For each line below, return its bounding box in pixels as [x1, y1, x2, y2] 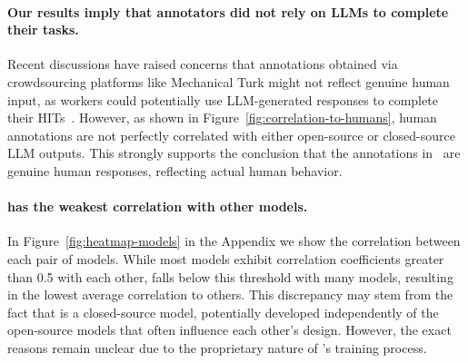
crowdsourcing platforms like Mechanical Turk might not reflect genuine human [7, 72, 450, 91]
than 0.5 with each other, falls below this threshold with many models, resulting [7, 267, 453, 286]
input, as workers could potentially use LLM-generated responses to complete [7, 90, 438, 109]
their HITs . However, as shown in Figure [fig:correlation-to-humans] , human [7, 108, 437, 127]
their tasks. [7, 20, 79, 39]
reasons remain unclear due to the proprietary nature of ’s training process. [7, 338, 427, 357]
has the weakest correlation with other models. [7, 197, 308, 216]
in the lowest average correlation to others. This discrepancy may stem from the [7, 285, 453, 304]
